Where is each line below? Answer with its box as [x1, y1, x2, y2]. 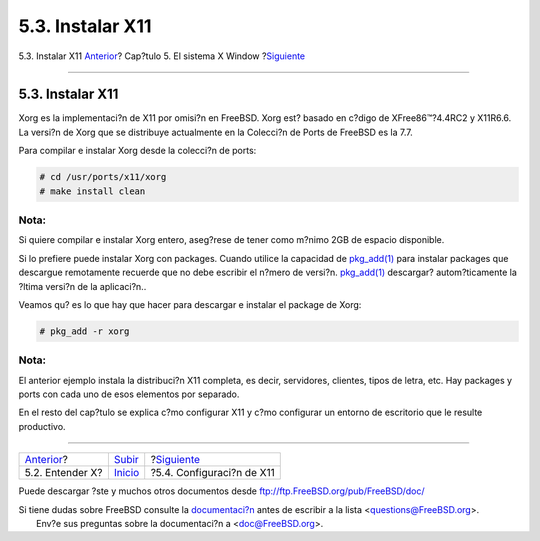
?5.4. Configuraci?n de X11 [150, 466, 275, 480]
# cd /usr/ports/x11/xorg [39, 171, 167, 183]
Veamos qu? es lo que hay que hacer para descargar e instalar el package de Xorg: [18, 298, 362, 310]
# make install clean [39, 185, 146, 197]
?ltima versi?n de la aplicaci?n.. [18, 280, 147, 292]
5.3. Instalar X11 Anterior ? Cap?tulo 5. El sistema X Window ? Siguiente [18, 50, 306, 62]
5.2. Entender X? [24, 466, 103, 480]
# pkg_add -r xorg [39, 325, 130, 337]
